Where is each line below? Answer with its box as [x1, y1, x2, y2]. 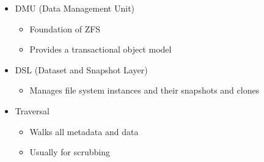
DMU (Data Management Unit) [15, 2, 135, 14]
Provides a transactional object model [29, 43, 172, 56]
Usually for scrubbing [29, 145, 110, 158]
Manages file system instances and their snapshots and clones [29, 84, 260, 97]
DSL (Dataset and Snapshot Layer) [15, 63, 148, 76]
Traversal [15, 104, 50, 117]
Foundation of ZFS [29, 22, 101, 35]
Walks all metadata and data [29, 125, 139, 138]
